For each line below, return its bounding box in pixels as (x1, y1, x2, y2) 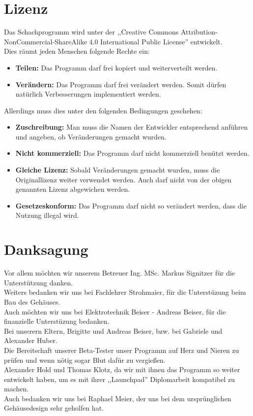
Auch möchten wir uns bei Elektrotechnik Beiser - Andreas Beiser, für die (4, 306, 226, 316)
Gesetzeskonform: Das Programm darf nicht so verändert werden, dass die (15, 200, 247, 210)
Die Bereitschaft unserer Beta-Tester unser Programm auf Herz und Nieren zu (4, 345, 239, 355)
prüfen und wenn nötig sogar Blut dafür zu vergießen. (4, 354, 166, 365)
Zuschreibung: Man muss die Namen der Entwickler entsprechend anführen (15, 122, 248, 132)
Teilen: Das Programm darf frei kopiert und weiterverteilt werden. (15, 62, 218, 72)
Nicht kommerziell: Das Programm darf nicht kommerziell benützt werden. (15, 148, 250, 158)
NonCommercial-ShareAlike (4, 36, 87, 46)
